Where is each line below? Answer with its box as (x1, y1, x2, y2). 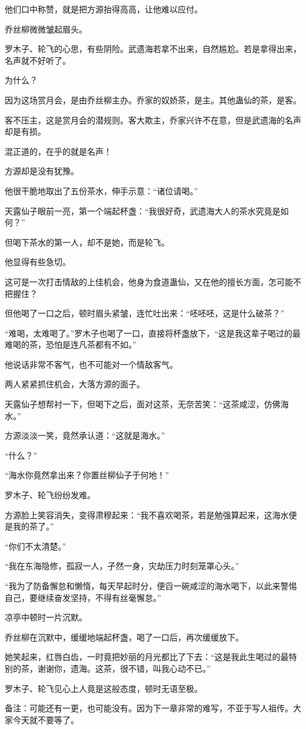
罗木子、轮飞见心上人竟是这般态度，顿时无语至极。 (5, 682, 202, 694)
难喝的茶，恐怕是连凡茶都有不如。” (5, 338, 137, 351)
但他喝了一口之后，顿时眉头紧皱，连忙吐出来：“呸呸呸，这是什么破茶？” (5, 307, 285, 319)
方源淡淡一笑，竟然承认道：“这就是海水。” (5, 429, 165, 442)
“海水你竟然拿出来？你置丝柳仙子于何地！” (5, 469, 169, 481)
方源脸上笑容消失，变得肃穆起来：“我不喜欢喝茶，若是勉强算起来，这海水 (5, 508, 289, 521)
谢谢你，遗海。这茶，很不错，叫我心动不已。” (37, 662, 211, 674)
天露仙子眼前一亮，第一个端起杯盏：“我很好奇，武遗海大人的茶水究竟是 (5, 204, 281, 217)
